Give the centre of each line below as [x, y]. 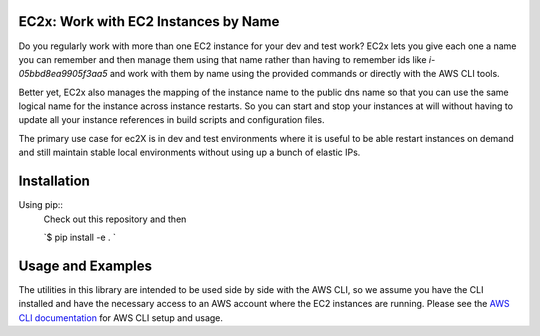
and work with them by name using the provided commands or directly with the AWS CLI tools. [304, 74]
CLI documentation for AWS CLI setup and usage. [121, 317]
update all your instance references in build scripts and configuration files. [171, 120]
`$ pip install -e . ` [80, 237]
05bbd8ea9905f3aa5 [63, 74]
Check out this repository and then [115, 219]
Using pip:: [41, 205]
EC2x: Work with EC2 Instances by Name [149, 21]
